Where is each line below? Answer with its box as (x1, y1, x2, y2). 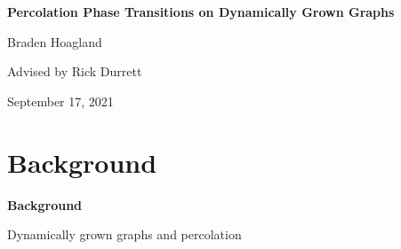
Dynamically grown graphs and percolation (7, 225, 242, 244)
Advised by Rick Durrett (7, 62, 142, 81)
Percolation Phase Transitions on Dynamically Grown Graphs (7, 3, 395, 20)
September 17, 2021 (7, 91, 114, 110)
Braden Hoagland (7, 32, 102, 51)
